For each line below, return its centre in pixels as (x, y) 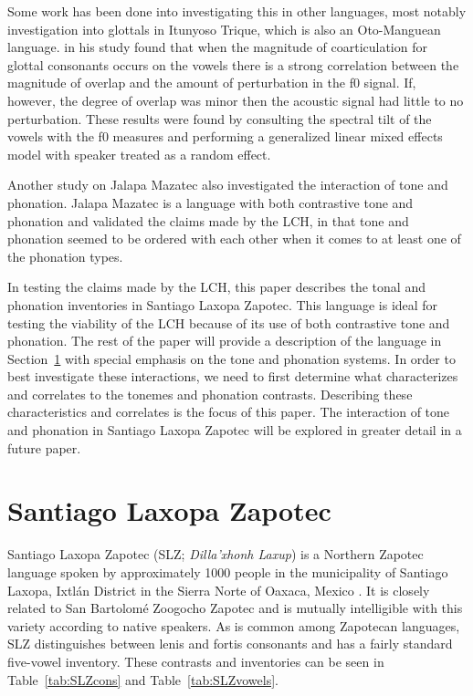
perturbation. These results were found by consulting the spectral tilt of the (220, 118)
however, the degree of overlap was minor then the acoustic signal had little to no (236, 100)
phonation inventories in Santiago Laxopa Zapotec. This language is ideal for (223, 304)
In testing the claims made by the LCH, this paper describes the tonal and (216, 287)
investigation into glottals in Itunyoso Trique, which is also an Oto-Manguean (224, 29)
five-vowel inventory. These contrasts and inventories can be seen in (196, 661)
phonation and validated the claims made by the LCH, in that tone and (208, 220)
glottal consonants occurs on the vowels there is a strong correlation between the (233, 64)
